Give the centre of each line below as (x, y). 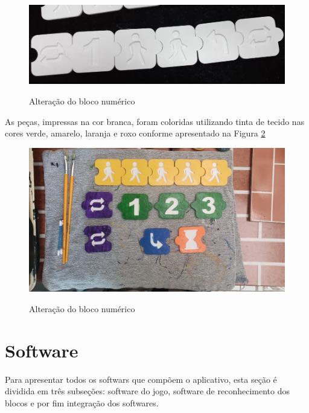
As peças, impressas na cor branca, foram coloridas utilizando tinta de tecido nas (155, 121)
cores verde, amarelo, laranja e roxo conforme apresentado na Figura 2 (135, 133)
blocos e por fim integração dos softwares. (82, 402)
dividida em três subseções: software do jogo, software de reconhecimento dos (147, 391)
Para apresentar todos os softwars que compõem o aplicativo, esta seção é (141, 379)
